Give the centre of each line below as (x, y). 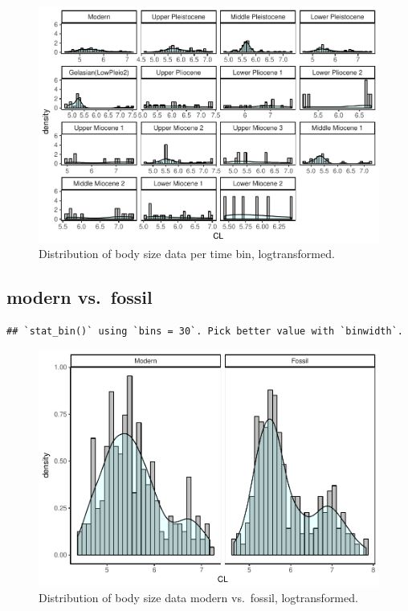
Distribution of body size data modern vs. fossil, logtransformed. (198, 597)
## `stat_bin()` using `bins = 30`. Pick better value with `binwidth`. (205, 331)
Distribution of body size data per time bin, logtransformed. (187, 254)
